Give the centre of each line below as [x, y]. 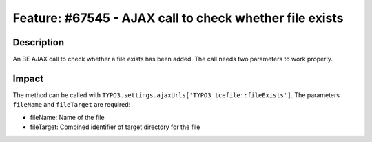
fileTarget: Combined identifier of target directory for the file [115, 127]
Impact [28, 78]
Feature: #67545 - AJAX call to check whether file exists [178, 18]
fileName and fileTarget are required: [72, 105]
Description [39, 42]
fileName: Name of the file [67, 117]
